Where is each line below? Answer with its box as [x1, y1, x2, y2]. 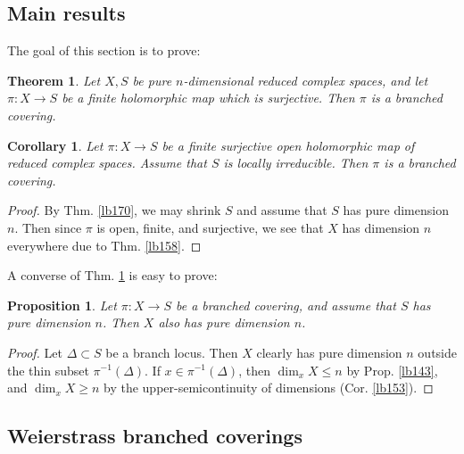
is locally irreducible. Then [223, 153, 369, 172]
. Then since [14, 218, 82, 236]
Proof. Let [7, 343, 62, 361]
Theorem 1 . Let [7, 70, 101, 89]
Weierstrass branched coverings [7, 422, 302, 450]
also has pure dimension [158, 313, 290, 332]
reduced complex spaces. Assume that [7, 153, 207, 172]
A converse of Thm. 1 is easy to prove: [7, 266, 218, 285]
